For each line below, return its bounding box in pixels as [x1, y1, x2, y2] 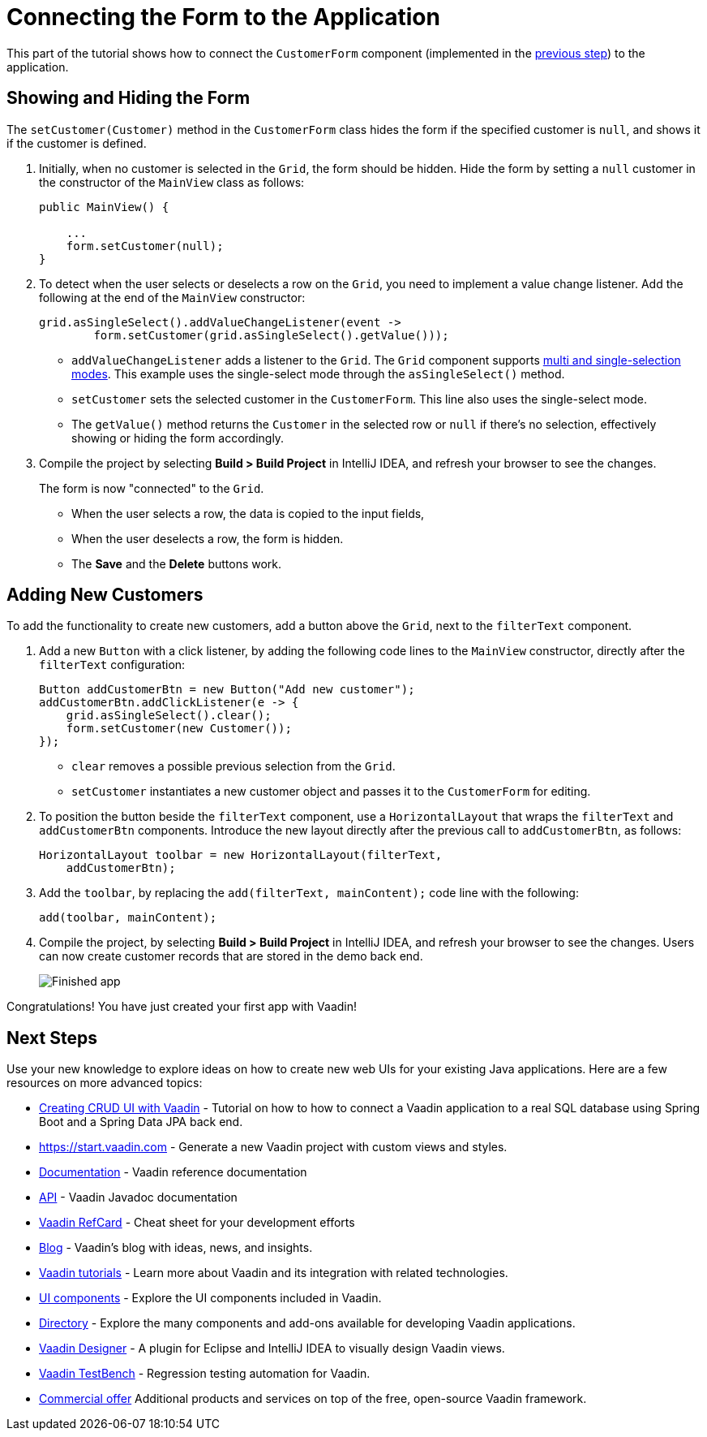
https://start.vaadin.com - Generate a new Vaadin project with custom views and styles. [39, 1140, 508, 1154]
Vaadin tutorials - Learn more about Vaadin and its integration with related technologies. [39, 1266, 508, 1280]
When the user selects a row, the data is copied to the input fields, [71, 506, 425, 520]
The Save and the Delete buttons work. [71, 556, 282, 571]
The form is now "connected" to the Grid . [39, 481, 264, 495]
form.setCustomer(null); [66, 239, 224, 252]
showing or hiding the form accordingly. [71, 430, 285, 445]
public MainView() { [39, 200, 169, 214]
